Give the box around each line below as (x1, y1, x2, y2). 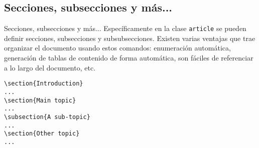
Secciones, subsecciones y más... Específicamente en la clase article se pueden (4, 23, 246, 33)
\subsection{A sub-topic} (4, 113, 90, 120)
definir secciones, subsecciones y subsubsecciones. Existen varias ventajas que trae (4, 32, 255, 43)
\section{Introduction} (4, 80, 83, 87)
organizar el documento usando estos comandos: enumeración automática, (4, 42, 231, 53)
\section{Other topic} (4, 130, 80, 137)
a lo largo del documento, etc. (4, 62, 96, 72)
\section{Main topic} (4, 96, 76, 104)
